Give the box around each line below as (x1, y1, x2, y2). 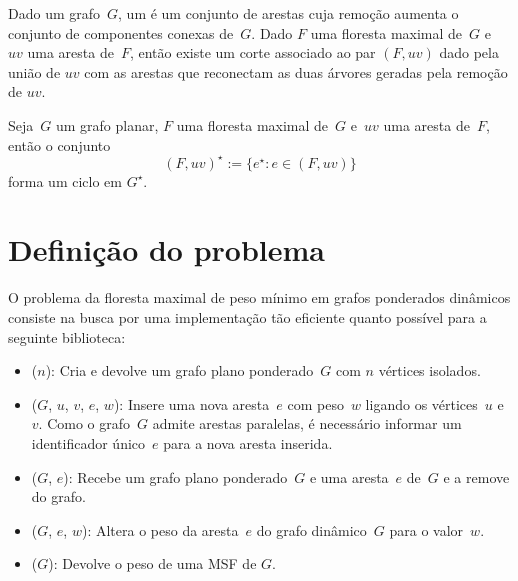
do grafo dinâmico (256, 519, 367, 540)
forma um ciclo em (8, 170, 122, 191)
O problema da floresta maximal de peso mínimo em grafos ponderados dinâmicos (8, 287, 511, 308)
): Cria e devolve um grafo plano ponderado (45, 360, 314, 381)
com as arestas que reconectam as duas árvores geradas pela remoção (84, 61, 508, 82)
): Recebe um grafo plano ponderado (63, 466, 288, 487)
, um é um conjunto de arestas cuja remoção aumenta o (118, 3, 459, 23)
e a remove (443, 466, 510, 487)
